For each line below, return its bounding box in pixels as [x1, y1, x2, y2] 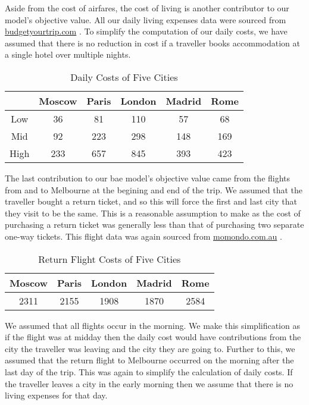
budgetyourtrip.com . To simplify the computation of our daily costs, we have [5, 25, 288, 37]
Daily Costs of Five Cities [70, 70, 178, 84]
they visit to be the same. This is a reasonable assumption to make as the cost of [5, 206, 301, 219]
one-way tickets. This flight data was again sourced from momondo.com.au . [5, 230, 282, 242]
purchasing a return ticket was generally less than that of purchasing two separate [5, 218, 304, 231]
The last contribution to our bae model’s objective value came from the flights [5, 171, 291, 184]
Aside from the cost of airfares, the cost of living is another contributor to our [5, 2, 289, 14]
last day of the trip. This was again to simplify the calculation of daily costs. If [5, 365, 293, 378]
